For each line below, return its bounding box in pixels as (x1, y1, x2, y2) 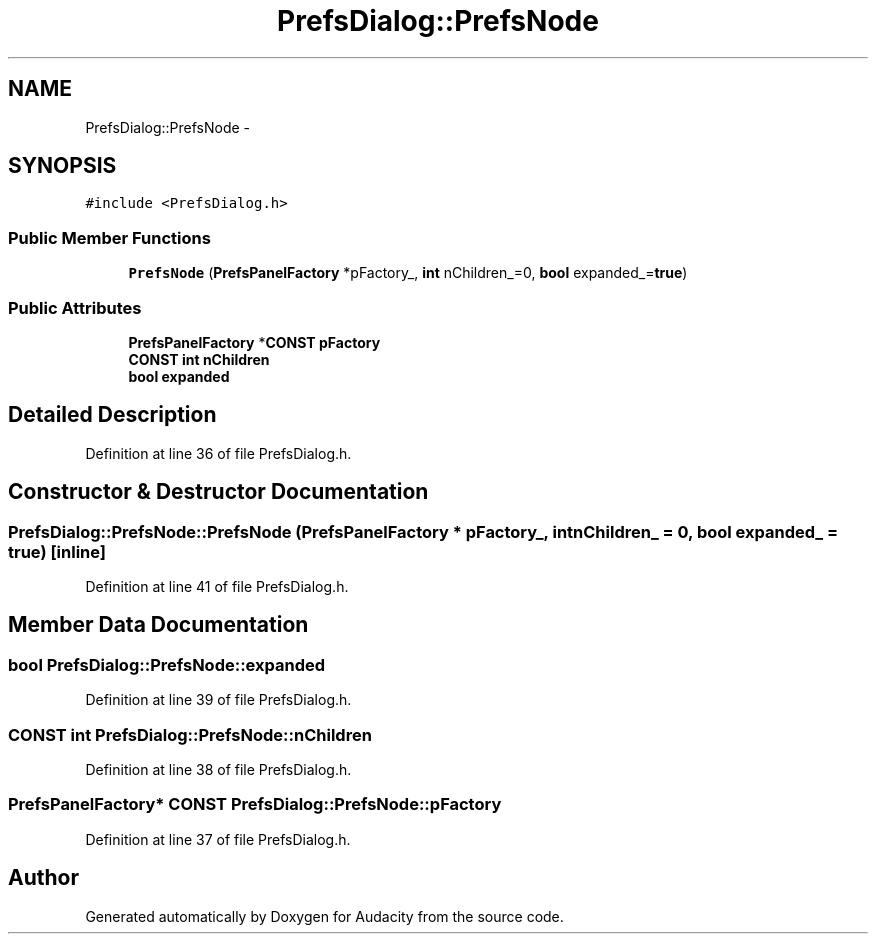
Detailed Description (8, 402, 217, 428)
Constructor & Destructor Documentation (8, 479, 429, 505)
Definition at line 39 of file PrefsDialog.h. (85, 691, 352, 709)
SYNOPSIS (8, 153, 117, 179)
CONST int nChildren (128, 350, 270, 368)
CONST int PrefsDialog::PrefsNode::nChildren (8, 724, 372, 745)
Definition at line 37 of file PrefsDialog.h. (85, 830, 351, 848)
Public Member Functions (8, 227, 211, 248)
